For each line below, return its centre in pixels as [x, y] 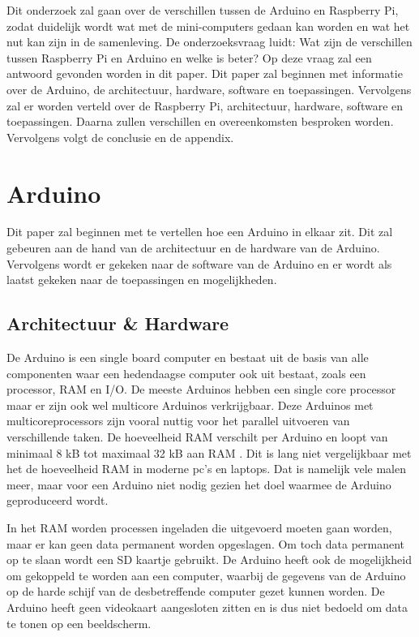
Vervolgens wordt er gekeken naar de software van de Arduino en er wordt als [199, 263]
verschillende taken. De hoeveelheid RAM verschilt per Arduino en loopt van [197, 437]
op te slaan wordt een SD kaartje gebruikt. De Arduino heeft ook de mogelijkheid [209, 560]
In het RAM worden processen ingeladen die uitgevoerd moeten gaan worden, [199, 527]
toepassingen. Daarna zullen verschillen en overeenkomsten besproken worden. [200, 121]
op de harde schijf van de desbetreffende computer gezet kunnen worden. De [196, 591]
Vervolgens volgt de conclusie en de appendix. [120, 137]
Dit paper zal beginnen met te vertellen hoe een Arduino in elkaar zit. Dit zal [200, 232]
